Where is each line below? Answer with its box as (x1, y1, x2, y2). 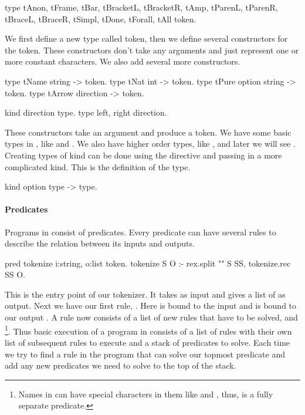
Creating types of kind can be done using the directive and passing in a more (5, 149, 282, 161)
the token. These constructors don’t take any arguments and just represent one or (5, 43, 299, 56)
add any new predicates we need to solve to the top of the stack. (5, 359, 236, 372)
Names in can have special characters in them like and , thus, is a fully (18, 387, 273, 400)
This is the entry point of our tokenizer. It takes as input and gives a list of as (5, 288, 286, 300)
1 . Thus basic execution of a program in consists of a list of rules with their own (5, 323, 292, 337)
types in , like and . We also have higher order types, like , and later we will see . (5, 137, 296, 150)
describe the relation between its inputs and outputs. (5, 237, 195, 249)
